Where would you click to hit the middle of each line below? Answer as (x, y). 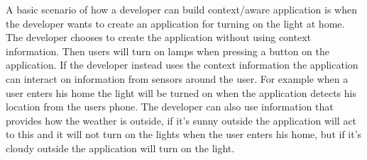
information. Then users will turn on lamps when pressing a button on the (168, 51)
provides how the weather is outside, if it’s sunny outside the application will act (181, 120)
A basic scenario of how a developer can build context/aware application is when (181, 9)
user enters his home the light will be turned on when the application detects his (181, 92)
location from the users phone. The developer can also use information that (170, 107)
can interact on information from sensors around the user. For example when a (177, 78)
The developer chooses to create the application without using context (159, 37)
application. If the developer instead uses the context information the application (182, 65)
